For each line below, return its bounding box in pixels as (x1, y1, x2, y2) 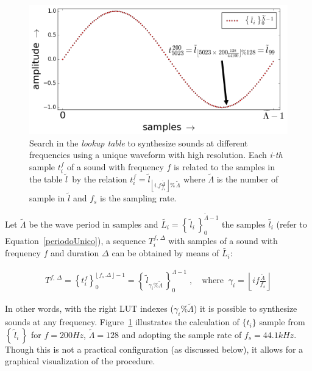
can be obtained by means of (112, 247, 219, 259)
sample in (29, 192, 65, 204)
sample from (259, 315, 305, 328)
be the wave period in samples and (29, 217, 158, 230)
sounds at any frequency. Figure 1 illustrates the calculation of (5, 315, 239, 328)
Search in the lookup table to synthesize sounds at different (29, 136, 248, 149)
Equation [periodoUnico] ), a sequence (5, 234, 146, 247)
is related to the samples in (174, 160, 275, 173)
